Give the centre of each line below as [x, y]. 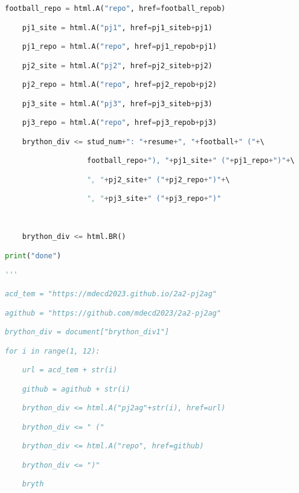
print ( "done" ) [33, 256]
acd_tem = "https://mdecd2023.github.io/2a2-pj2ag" [111, 294]
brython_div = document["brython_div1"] [87, 332]
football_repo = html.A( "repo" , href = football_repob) [115, 8]
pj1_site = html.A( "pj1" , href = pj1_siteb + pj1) [117, 27]
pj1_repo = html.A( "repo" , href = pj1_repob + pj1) [119, 47]
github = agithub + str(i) [76, 389]
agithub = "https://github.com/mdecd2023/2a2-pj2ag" [113, 313]
